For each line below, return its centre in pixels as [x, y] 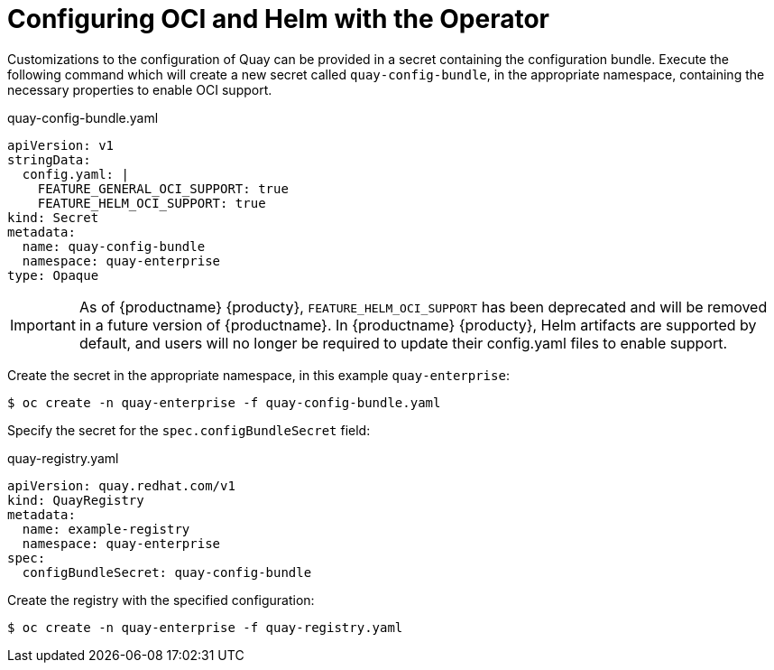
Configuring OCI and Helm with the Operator [278, 19]
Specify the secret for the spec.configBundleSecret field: [189, 430]
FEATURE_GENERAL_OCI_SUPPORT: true [163, 188]
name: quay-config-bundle [114, 246]
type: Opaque [53, 275]
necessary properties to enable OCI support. [140, 89]
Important [43, 325]
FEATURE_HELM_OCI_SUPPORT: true [152, 203]
